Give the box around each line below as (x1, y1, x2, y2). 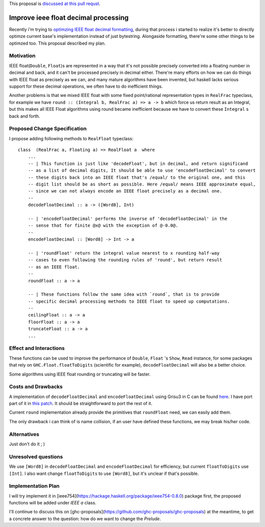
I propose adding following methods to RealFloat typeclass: (9, 135, 133, 141)
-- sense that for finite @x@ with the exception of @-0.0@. (27, 223, 179, 228)
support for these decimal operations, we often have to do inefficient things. (9, 84, 163, 89)
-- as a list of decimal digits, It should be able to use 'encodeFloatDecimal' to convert (27, 168, 256, 173)
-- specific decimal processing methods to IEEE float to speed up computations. (27, 298, 230, 304)
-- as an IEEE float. (27, 264, 80, 270)
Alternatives (9, 431, 39, 437)
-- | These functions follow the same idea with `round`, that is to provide (27, 292, 220, 297)
